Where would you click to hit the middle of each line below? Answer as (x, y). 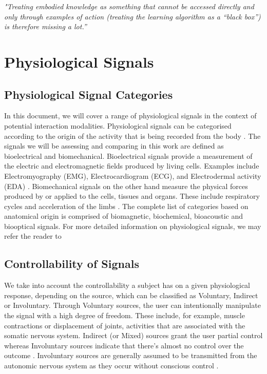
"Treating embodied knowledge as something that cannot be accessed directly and (129, 6)
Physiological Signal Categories (89, 94)
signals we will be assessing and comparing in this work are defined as (114, 146)
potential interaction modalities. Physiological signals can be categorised (118, 125)
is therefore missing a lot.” (45, 26)
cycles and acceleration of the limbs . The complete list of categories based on (126, 206)
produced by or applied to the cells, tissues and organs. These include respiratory (132, 196)
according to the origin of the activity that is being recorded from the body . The (132, 136)
